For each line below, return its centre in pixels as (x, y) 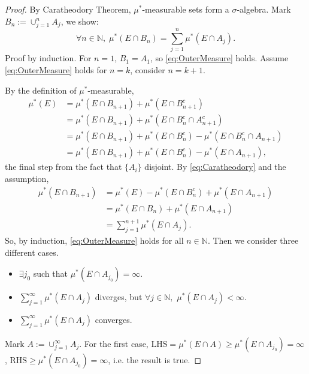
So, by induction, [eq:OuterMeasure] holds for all (94, 240)
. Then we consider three (253, 240)
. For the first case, (114, 343)
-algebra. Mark (264, 9)
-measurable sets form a (186, 9)
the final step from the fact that (63, 167)
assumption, (27, 178)
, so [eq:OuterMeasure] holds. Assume (219, 58)
